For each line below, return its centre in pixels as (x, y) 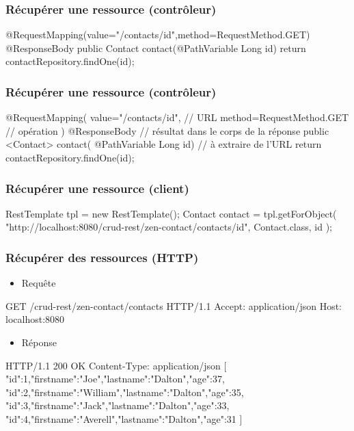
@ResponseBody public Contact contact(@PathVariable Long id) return (156, 48)
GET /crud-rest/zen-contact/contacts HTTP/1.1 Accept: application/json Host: (174, 305)
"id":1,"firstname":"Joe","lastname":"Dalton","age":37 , (115, 379)
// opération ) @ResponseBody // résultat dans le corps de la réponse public (167, 130)
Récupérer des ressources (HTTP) (102, 257)
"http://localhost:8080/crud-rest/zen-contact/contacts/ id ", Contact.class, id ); (169, 227)
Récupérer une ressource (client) (97, 188)
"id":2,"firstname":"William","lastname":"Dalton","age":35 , (125, 392)
